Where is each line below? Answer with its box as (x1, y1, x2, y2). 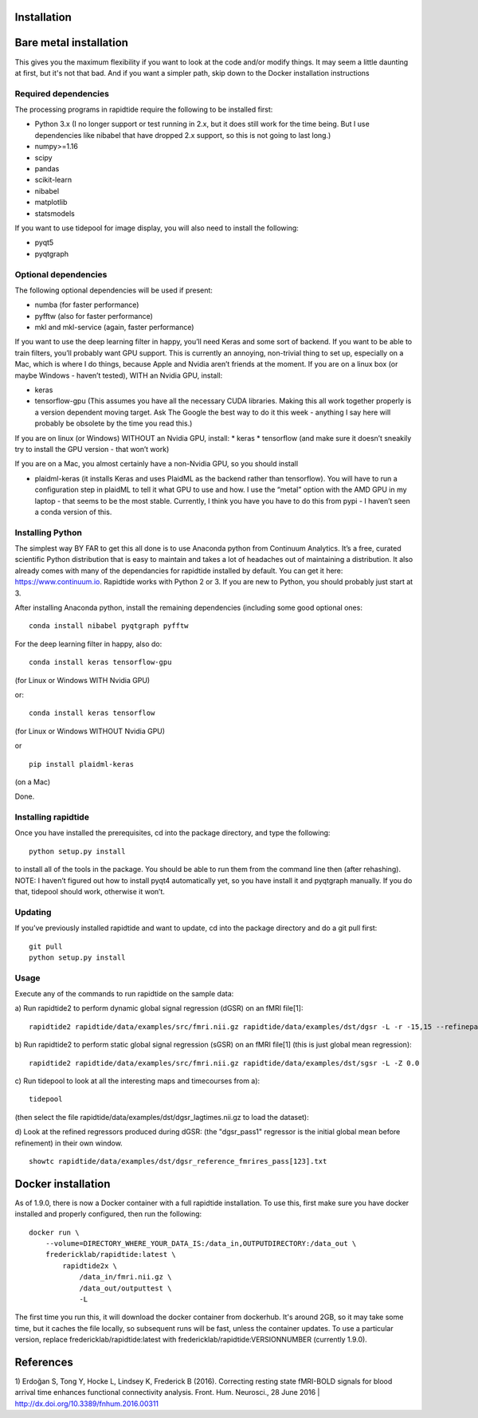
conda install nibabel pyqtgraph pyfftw (29, 622, 189, 630)
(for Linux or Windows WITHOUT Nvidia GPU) (14, 726, 166, 736)
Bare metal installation (14, 36, 129, 49)
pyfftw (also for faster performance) (34, 311, 153, 320)
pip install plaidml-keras (29, 760, 135, 768)
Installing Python (14, 527, 83, 538)
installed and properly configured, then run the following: (14, 1209, 202, 1219)
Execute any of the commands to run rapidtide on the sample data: (14, 989, 234, 999)
